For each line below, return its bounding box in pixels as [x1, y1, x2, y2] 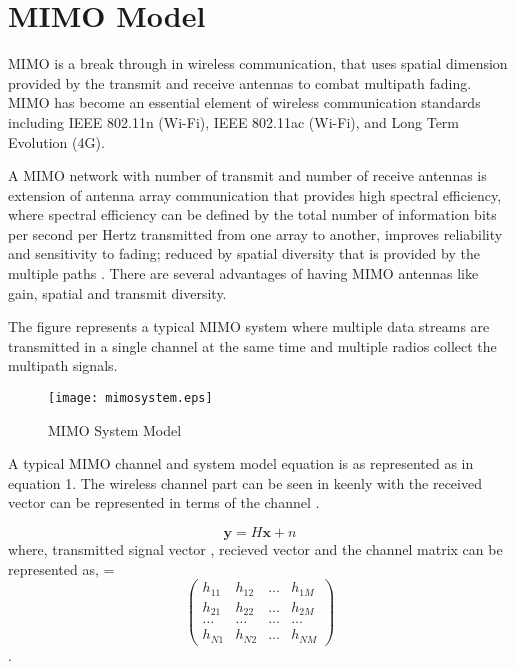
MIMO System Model [48, 419, 182, 440]
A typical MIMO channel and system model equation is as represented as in [8, 453, 474, 474]
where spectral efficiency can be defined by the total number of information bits [8, 204, 497, 225]
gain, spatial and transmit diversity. [8, 282, 227, 303]
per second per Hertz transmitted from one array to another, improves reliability [8, 223, 503, 244]
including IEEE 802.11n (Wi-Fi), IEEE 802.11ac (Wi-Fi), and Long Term [8, 111, 460, 132]
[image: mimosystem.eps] [48, 391, 213, 406]
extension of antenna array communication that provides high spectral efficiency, [8, 184, 502, 205]
